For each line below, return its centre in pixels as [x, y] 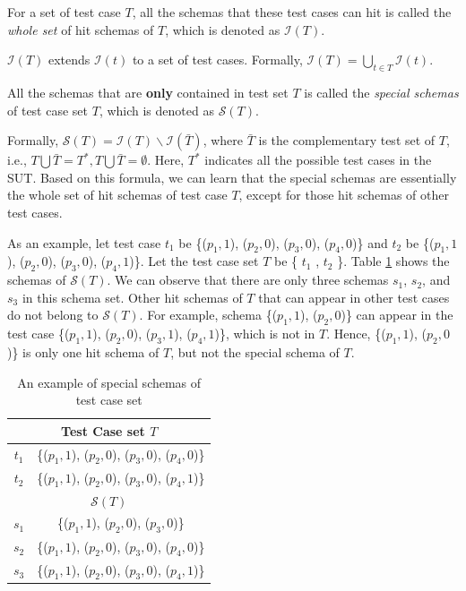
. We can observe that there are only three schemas [248, 280]
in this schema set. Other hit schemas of [132, 297]
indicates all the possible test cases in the [318, 160]
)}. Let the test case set [194, 261]
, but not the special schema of [255, 351]
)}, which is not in [265, 334]
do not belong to [53, 315]
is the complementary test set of [347, 140]
